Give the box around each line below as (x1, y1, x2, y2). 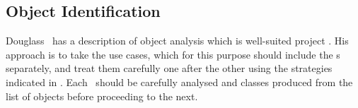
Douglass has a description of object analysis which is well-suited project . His (6, 33, 349, 48)
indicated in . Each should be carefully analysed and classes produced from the (6, 74, 353, 89)
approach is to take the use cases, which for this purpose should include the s (6, 47, 340, 61)
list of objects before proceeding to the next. (6, 88, 198, 103)
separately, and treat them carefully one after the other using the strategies (6, 61, 333, 76)
